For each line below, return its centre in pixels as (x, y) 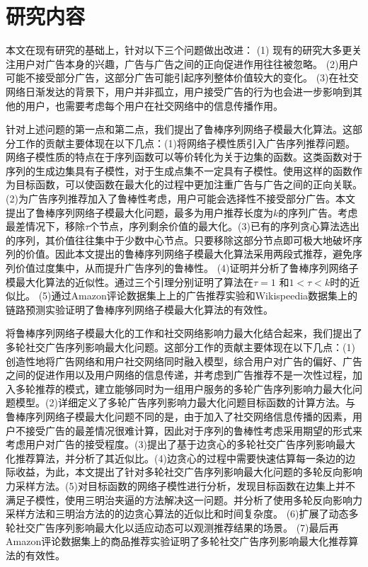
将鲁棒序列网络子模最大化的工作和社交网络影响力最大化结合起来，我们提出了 (184, 333)
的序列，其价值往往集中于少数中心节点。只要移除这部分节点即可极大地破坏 (179, 240)
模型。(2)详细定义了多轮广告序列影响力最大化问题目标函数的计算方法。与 (185, 402)
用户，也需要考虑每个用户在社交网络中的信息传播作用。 (154, 105)
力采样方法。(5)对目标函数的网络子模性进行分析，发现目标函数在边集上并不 (180, 485)
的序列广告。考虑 (318, 212)
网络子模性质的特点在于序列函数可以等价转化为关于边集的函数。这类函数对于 (184, 157)
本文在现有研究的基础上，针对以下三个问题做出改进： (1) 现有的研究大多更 (179, 50)
